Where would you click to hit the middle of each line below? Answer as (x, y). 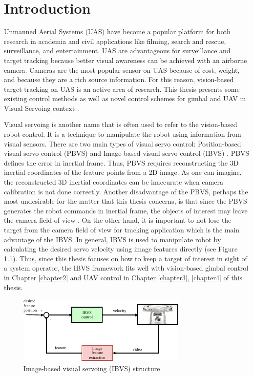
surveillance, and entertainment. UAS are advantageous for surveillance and (117, 51)
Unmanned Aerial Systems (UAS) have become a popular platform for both (117, 31)
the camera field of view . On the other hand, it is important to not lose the (118, 220)
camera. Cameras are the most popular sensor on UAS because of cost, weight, (122, 70)
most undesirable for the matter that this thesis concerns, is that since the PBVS (126, 201)
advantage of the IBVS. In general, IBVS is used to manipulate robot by (113, 239)
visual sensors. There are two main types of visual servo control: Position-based (123, 143)
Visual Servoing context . (42, 108)
